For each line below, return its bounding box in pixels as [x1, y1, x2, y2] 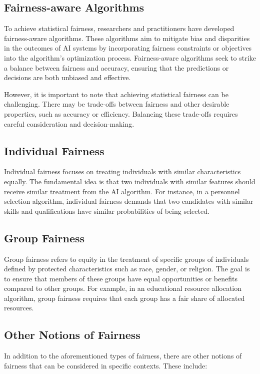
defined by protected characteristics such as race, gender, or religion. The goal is [4, 263, 250, 274]
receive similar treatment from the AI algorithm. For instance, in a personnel [4, 186, 240, 196]
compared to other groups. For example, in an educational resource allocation [4, 283, 242, 293]
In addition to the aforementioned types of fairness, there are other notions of [4, 350, 242, 361]
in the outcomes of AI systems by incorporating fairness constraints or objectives [4, 43, 252, 53]
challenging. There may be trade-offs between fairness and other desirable [4, 99, 229, 109]
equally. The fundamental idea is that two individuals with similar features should [4, 176, 255, 186]
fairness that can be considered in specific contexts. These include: [4, 360, 207, 370]
